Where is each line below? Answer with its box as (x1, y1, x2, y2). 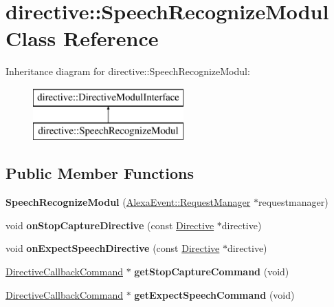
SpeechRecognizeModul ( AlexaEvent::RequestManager (5, 195, 251, 209)
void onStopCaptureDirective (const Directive (5, 218, 214, 232)
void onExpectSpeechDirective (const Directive (5, 241, 220, 255)
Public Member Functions (5, 162, 194, 184)
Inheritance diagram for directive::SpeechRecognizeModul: (5, 64, 250, 78)
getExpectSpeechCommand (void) (134, 287, 295, 301)
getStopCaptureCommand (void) (134, 264, 289, 279)
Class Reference (5, 24, 159, 52)
